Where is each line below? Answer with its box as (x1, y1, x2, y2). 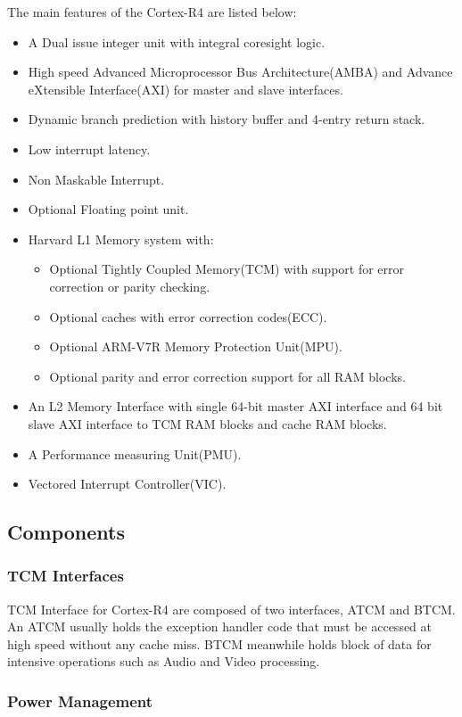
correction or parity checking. (49, 276, 210, 295)
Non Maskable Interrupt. (28, 169, 165, 188)
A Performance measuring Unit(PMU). (28, 444, 242, 463)
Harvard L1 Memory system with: (28, 229, 214, 248)
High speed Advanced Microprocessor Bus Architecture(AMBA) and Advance (28, 62, 453, 81)
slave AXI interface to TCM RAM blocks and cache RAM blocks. (28, 414, 387, 433)
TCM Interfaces (7, 565, 124, 587)
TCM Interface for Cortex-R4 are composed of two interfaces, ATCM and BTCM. (7, 599, 456, 618)
